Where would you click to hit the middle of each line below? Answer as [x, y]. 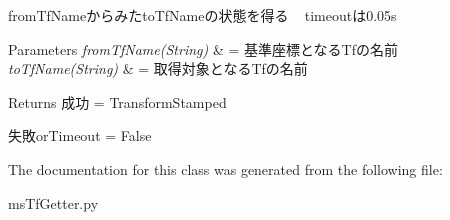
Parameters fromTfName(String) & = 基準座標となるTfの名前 [203, 48]
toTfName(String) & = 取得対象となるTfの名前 [158, 68]
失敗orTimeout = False [80, 135]
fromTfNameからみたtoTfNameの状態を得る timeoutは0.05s [202, 15]
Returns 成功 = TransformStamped [117, 101]
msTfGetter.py [53, 202]
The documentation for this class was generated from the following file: [225, 168]
